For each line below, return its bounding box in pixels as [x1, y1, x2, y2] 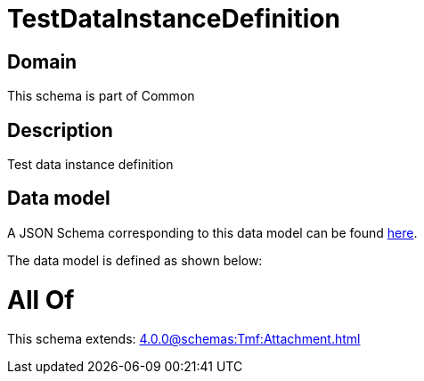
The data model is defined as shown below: [7, 252, 263, 268]
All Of [7, 284, 75, 315]
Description [7, 118, 113, 142]
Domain [7, 50, 77, 73]
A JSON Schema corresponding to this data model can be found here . [7, 224, 418, 240]
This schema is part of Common [7, 88, 195, 104]
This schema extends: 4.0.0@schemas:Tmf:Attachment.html [7, 331, 361, 347]
